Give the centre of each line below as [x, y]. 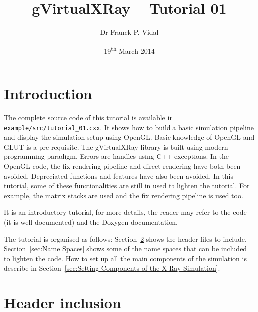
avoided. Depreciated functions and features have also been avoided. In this [119, 176]
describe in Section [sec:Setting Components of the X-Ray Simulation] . [112, 268]
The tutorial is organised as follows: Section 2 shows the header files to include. [125, 238]
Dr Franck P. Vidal [129, 32]
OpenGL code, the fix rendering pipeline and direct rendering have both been [122, 166]
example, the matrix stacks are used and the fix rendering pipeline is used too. [124, 195]
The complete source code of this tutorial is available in [89, 117]
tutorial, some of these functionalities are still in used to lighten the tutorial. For [127, 186]
